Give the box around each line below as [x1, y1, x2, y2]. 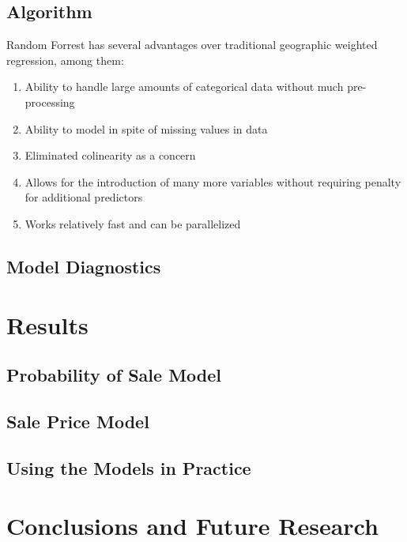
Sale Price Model [6, 408, 149, 433]
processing [24, 93, 75, 110]
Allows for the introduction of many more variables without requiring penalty [24, 173, 401, 190]
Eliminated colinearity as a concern [24, 147, 196, 164]
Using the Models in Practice [6, 455, 251, 480]
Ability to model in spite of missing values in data [24, 120, 268, 137]
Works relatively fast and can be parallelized [24, 215, 241, 231]
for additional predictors [24, 189, 143, 205]
